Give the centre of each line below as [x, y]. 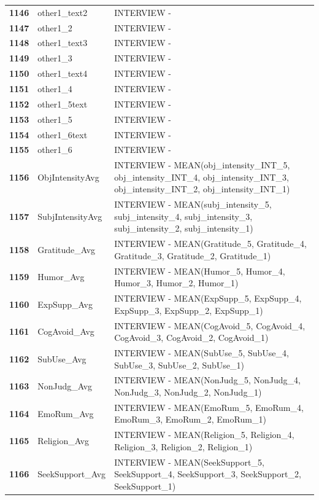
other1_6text [63, 134]
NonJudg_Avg [65, 386]
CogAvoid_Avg [66, 331]
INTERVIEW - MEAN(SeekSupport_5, [189, 462]
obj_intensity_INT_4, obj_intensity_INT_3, [202, 177]
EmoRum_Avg [66, 413]
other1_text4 [63, 73]
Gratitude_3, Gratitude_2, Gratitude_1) [193, 255]
